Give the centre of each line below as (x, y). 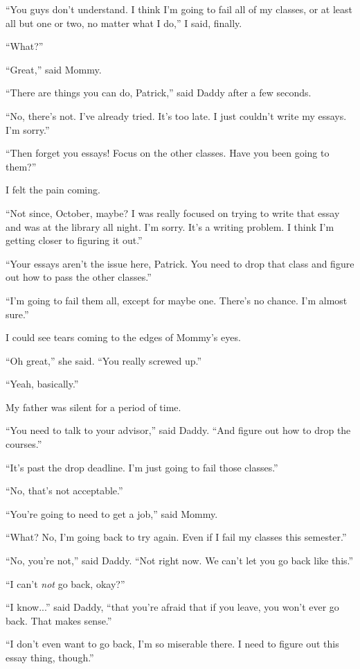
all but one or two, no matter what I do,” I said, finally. (124, 23)
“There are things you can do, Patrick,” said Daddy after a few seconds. (159, 93)
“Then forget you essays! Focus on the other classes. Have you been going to (168, 153)
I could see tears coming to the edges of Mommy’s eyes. (123, 337)
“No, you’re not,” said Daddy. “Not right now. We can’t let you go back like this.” (180, 561)
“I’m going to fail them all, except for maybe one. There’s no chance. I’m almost (177, 300)
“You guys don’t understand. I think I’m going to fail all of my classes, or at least (179, 9)
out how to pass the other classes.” (79, 277)
